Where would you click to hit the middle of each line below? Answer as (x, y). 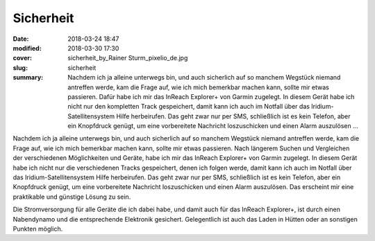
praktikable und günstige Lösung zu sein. (72, 197)
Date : (21, 39)
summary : (28, 78)
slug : (20, 68)
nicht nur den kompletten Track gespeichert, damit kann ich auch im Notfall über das (189, 107)
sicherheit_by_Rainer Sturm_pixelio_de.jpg (128, 58)
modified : (27, 48)
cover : (23, 58)
